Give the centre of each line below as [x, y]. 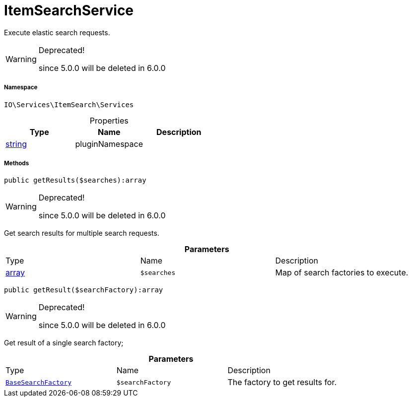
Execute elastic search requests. [57, 32]
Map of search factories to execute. [342, 273]
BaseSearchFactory [39, 382]
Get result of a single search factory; [64, 343]
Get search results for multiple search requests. [82, 233]
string [16, 144]
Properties [109, 120]
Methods [17, 163]
